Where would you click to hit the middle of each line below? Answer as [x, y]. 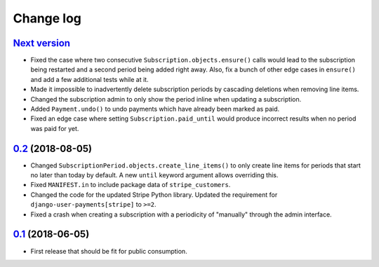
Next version [41, 43]
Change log [47, 18]
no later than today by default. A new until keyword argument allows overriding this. [154, 175]
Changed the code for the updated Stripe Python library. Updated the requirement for [154, 194]
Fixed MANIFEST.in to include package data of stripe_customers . [131, 185]
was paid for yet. [55, 128]
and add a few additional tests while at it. [89, 79]
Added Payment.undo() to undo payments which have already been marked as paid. [155, 109]
